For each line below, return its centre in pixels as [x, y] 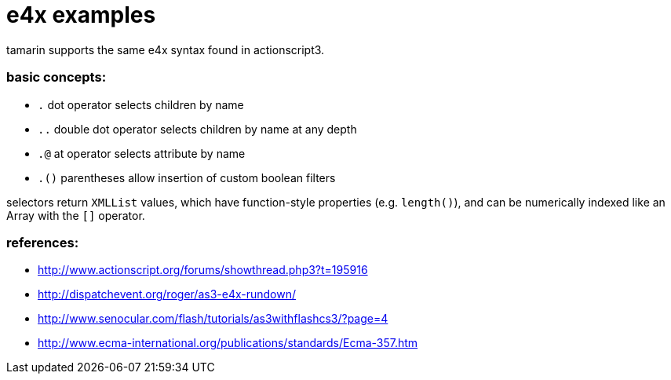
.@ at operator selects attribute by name [142, 153]
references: [43, 242]
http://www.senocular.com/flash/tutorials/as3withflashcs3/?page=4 [213, 319]
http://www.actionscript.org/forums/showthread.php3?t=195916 [203, 270]
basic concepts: [57, 77]
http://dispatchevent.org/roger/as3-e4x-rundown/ [167, 294]
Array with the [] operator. [76, 215]
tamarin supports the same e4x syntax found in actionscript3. [166, 49]
